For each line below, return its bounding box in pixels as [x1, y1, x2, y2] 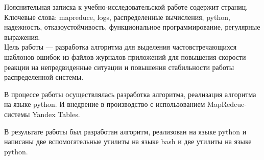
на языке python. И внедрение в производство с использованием [4, 99, 205, 109]
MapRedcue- [207, 99, 247, 109]
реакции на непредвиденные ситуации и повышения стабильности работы [4, 61, 234, 72]
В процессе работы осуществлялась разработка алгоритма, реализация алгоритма [4, 88, 256, 99]
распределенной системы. [4, 72, 84, 82]
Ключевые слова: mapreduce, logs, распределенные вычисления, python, [4, 11, 230, 22]
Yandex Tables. [32, 108, 80, 119]
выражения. [4, 31, 40, 42]
